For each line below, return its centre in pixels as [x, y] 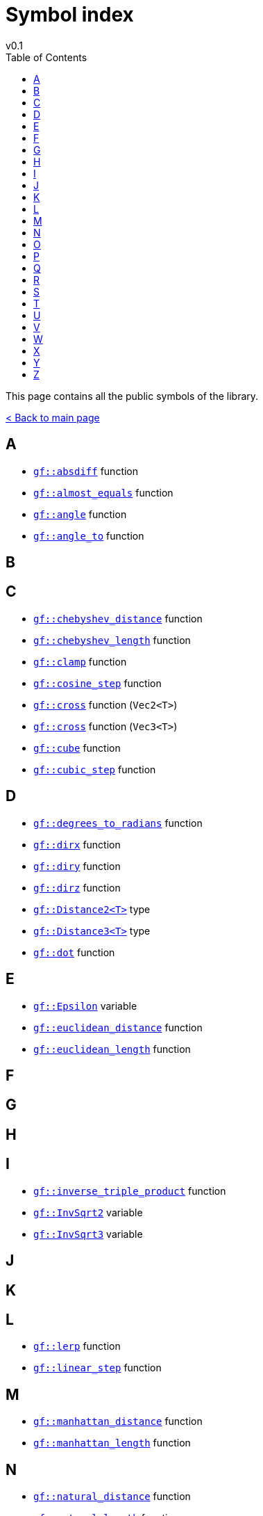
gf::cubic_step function [95, 769]
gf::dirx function [77, 844]
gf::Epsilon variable [85, 1006]
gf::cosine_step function [97, 683]
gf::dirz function [77, 887]
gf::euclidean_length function [112, 1049]
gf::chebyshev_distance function [118, 618]
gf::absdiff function [86, 471]
